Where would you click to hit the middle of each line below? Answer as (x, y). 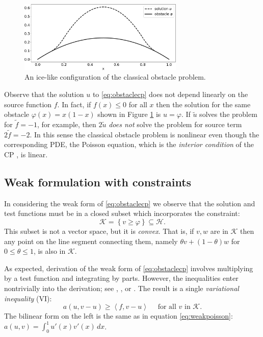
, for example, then (67, 124)
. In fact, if (74, 104)
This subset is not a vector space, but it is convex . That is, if (99, 231)
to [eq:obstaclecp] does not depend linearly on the (170, 94)
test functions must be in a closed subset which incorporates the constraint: (122, 213)
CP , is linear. (26, 154)
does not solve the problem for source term (175, 124)
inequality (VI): (28, 298)
